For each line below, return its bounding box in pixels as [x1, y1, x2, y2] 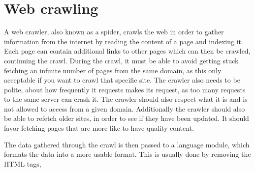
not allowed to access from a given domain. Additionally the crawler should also [4, 103, 245, 114]
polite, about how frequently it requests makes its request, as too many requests [4, 84, 246, 94]
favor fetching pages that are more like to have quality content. [4, 123, 194, 133]
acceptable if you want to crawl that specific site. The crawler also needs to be [4, 75, 240, 85]
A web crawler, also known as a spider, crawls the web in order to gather [4, 27, 224, 37]
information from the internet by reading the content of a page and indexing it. [4, 36, 243, 46]
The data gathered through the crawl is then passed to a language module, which [4, 139, 250, 149]
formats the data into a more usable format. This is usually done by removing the [4, 149, 251, 159]
